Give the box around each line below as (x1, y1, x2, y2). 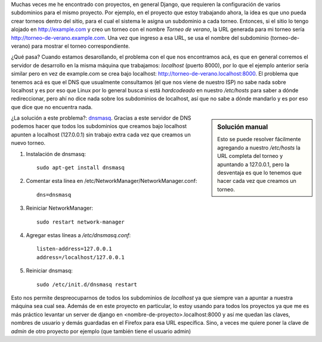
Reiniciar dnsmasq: (26, 267, 73, 274)
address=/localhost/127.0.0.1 (36, 254, 125, 260)
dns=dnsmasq (36, 191, 72, 198)
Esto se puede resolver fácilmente (217, 136, 301, 143)
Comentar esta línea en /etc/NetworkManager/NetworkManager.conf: (26, 178, 197, 185)
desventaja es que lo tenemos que (217, 169, 302, 176)
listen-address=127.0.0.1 (36, 245, 113, 253)
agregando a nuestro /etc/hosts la (217, 144, 301, 151)
